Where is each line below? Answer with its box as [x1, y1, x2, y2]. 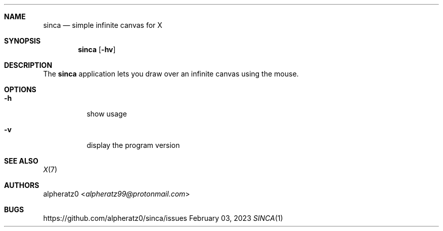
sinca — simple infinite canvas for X [43, 21, 162, 29]
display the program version [86, 141, 180, 149]
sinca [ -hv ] [78, 45, 116, 54]
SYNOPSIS [4, 36, 41, 45]
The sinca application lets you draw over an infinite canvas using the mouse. [43, 69, 299, 78]
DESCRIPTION [4, 61, 53, 69]
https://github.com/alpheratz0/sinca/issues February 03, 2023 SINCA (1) [43, 214, 283, 222]
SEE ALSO [4, 157, 38, 165]
